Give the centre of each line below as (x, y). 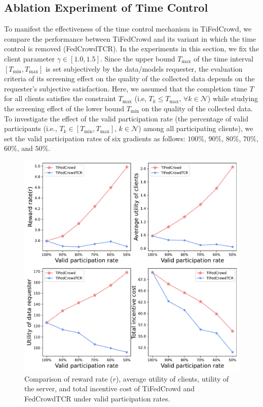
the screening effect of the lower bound (64, 108)
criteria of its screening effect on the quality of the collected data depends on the (129, 79)
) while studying (233, 98)
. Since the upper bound (138, 58)
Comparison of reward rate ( (69, 378)
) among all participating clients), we (196, 128)
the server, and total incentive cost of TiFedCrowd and (110, 388)
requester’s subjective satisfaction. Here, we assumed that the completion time (126, 88)
